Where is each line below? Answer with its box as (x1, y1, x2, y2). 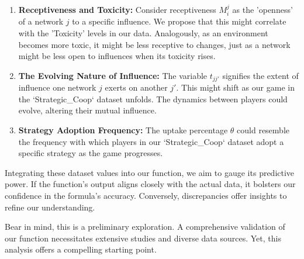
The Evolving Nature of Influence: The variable (18, 69, 208, 81)
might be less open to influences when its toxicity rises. (18, 50, 216, 62)
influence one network (18, 81, 96, 94)
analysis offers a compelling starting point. (5, 243, 157, 255)
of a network (18, 15, 64, 27)
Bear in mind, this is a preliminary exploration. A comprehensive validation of (5, 220, 285, 233)
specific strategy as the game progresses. (18, 147, 163, 159)
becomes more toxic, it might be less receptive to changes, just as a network (18, 38, 291, 50)
